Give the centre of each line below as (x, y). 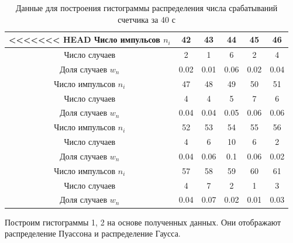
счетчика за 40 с (146, 19)
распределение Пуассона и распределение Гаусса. (93, 233)
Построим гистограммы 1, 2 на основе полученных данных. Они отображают (143, 222)
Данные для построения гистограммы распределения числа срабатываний (146, 8)
